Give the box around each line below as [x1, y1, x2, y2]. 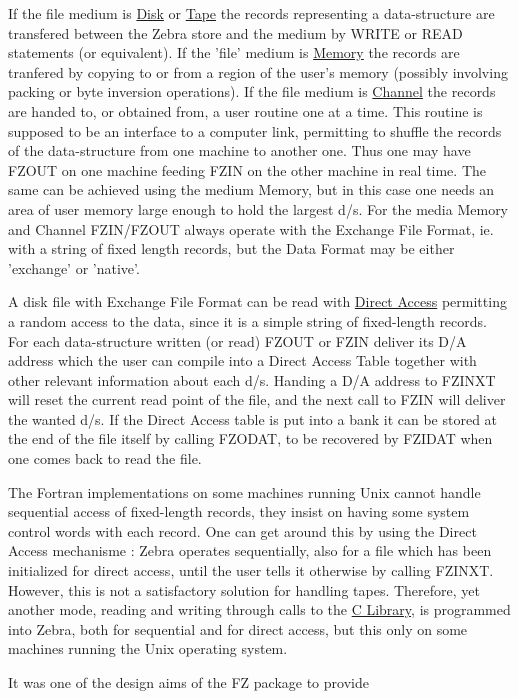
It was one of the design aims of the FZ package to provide [8, 672, 369, 692]
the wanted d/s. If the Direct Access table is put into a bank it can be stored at [8, 408, 498, 429]
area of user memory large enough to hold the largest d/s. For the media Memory [8, 198, 509, 219]
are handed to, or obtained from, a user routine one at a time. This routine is [8, 100, 483, 121]
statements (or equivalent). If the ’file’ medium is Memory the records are [8, 42, 460, 63]
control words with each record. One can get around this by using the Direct [8, 520, 477, 541]
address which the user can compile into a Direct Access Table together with [8, 350, 477, 371]
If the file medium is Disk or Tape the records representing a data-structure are [8, 3, 495, 23]
